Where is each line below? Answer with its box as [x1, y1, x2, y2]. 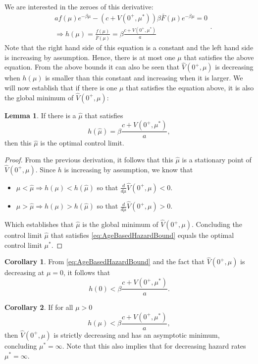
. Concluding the [191, 219, 242, 229]
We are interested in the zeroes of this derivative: [4, 1, 154, 11]
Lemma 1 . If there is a [4, 110, 76, 120]
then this [4, 138, 32, 148]
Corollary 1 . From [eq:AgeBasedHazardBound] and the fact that [4, 256, 205, 267]
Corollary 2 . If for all [4, 302, 73, 312]
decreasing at [4, 267, 45, 278]
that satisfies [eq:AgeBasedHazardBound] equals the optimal [51, 230, 234, 240]
